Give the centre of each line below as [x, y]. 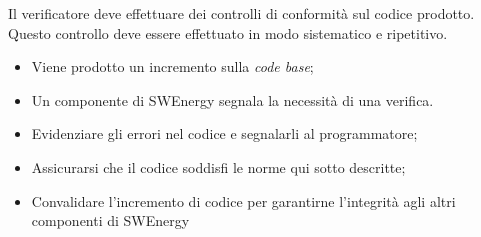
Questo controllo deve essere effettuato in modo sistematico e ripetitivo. [228, 32]
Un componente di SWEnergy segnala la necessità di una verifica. [232, 99]
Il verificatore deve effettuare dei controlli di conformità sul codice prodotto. [241, 13]
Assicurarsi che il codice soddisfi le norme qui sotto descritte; [218, 166]
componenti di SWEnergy [110, 220]
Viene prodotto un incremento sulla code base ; [172, 66]
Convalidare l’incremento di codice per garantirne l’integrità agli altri [243, 200]
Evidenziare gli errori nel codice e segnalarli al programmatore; [224, 133]
